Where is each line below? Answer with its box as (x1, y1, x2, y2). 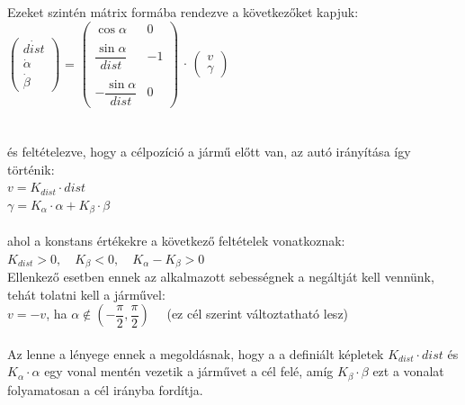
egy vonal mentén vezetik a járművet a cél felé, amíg (44, 362, 334, 381)
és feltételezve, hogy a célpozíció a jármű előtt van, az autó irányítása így (7, 142, 411, 161)
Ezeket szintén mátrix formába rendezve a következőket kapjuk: (7, 3, 359, 21)
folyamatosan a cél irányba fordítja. (7, 380, 203, 399)
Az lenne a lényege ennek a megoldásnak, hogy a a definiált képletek (7, 344, 384, 363)
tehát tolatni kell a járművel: (7, 284, 165, 303)
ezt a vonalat (372, 362, 444, 381)
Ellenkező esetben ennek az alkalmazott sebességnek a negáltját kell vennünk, (7, 267, 434, 285)
